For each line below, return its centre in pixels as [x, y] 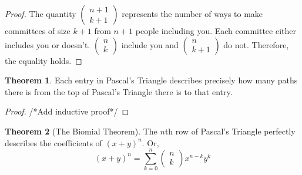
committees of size [38, 31]
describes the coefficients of [53, 142]
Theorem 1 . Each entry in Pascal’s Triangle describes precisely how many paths [151, 80]
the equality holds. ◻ [43, 60]
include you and [150, 44]
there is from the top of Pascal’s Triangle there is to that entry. [119, 91]
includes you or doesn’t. [48, 44]
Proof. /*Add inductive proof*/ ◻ [67, 111]
